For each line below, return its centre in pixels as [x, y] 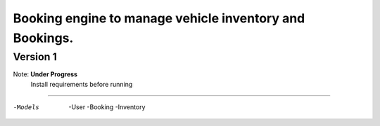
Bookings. [43, 38]
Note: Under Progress [45, 74]
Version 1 [35, 57]
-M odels [26, 107]
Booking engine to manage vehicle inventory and [159, 18]
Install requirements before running [82, 84]
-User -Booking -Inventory [107, 107]
